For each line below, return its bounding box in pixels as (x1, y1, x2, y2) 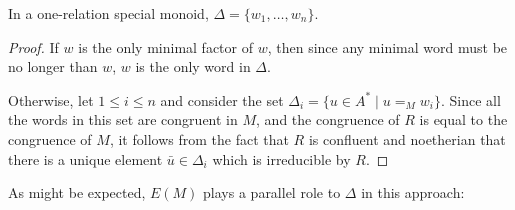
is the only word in (135, 56, 251, 77)
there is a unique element (8, 148, 163, 169)
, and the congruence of (256, 109, 400, 130)
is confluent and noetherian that (308, 128, 506, 149)
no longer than (8, 56, 98, 77)
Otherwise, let (8, 89, 94, 110)
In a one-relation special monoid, (8, 3, 209, 23)
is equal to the (419, 109, 508, 130)
